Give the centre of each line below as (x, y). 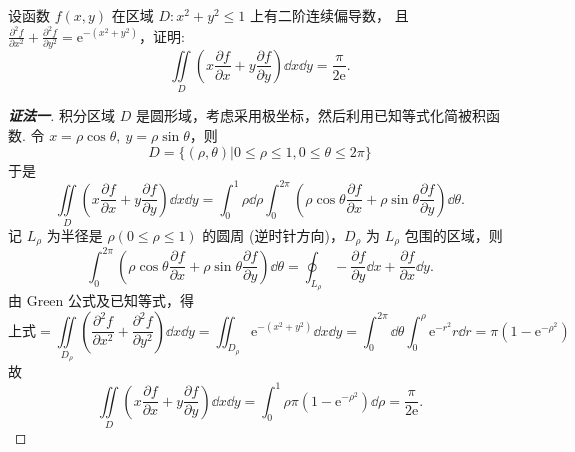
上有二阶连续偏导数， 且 (329, 15)
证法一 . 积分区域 (61, 115)
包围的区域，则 (453, 234)
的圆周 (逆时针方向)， (273, 234)
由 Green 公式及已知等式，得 (101, 300)
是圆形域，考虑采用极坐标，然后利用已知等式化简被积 (310, 115)
